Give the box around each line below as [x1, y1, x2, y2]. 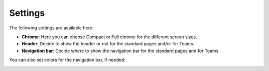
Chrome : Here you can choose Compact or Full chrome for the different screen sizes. [21, 34, 197, 40]
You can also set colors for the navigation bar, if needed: [9, 57, 126, 63]
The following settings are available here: [9, 25, 94, 31]
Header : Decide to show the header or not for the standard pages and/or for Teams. [21, 41, 194, 47]
